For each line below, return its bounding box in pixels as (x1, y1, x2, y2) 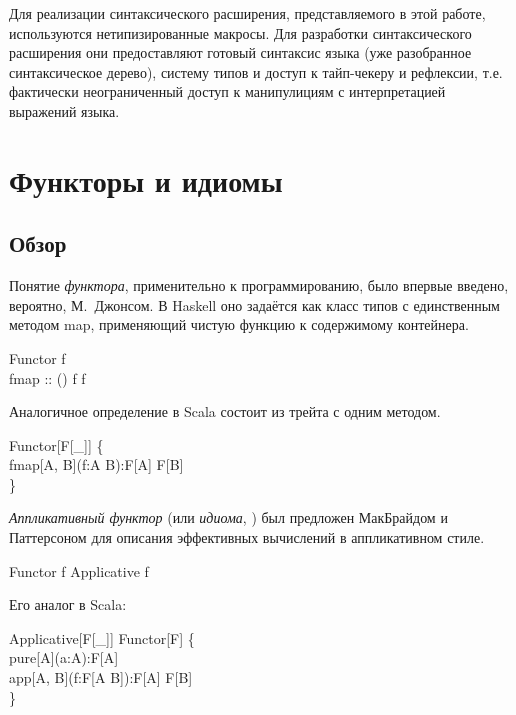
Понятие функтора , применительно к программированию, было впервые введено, (9, 275, 509, 296)
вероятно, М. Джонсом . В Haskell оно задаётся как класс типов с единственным (9, 294, 500, 315)
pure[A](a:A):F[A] (9, 647, 119, 668)
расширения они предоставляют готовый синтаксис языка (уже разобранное (9, 42, 472, 63)
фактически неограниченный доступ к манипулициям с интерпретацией (9, 81, 446, 102)
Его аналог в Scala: (9, 594, 127, 615)
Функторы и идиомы (9, 159, 283, 200)
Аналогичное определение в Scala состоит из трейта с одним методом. (9, 401, 441, 422)
